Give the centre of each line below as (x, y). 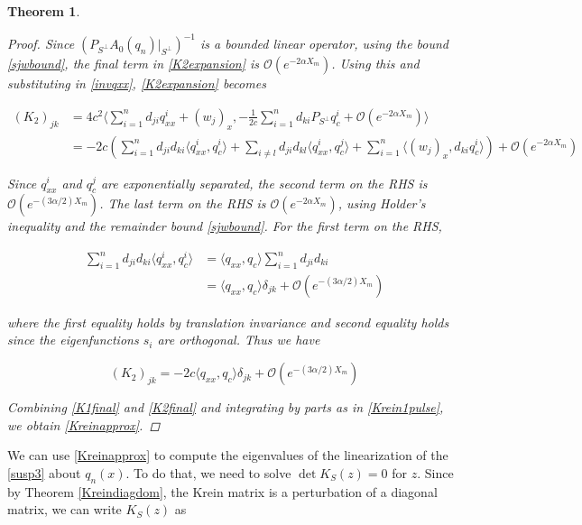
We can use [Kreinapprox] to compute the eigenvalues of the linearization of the (228, 455)
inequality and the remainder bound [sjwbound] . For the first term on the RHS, (225, 226)
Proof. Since (41, 44)
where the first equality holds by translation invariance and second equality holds (228, 322)
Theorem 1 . (44, 11)
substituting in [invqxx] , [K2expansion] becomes (137, 83)
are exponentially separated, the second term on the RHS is (264, 183)
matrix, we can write (65, 509)
